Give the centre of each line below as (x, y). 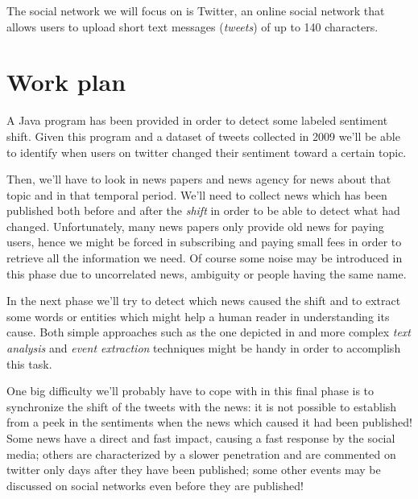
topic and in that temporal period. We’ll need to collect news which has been (197, 194)
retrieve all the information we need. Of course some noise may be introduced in (205, 258)
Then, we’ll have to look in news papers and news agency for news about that (199, 179)
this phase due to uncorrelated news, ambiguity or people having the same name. (207, 273)
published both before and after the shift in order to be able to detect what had (203, 210)
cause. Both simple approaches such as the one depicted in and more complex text (209, 332)
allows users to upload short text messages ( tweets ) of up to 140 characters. (192, 26)
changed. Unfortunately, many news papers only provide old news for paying (195, 226)
